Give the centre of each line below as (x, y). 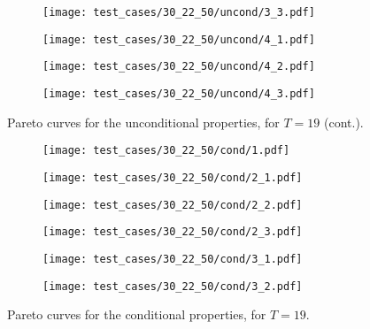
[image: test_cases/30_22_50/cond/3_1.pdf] (173, 259)
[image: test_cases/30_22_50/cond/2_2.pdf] (173, 205)
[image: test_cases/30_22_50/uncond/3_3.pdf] (179, 12)
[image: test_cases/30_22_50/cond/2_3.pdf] (173, 232)
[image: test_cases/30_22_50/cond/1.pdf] (166, 151)
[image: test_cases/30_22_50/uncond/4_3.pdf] (179, 93)
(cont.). (344, 122)
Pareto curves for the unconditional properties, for (143, 122)
